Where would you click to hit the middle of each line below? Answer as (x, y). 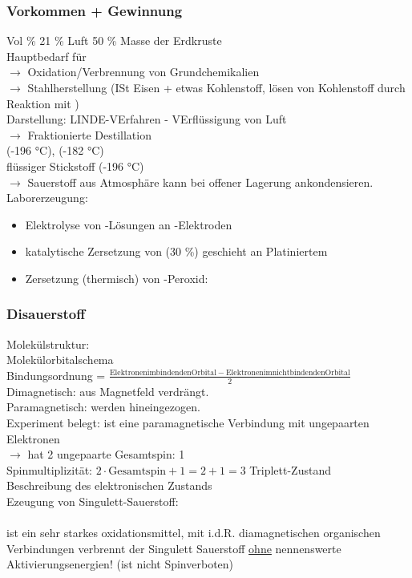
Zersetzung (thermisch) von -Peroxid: (117, 278)
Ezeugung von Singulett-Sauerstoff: (93, 501)
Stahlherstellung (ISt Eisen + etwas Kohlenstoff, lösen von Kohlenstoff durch (216, 87)
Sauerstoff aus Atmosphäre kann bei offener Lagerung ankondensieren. (200, 182)
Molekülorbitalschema (60, 360)
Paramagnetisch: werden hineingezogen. (103, 407)
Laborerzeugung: (47, 198)
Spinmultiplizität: (49, 469)
